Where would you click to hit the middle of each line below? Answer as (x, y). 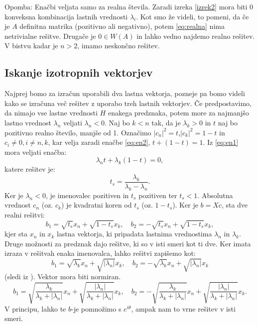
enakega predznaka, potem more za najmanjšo (178, 113)
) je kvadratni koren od (96, 205)
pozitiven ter (158, 195)
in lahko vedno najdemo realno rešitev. (196, 36)
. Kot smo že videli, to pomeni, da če (193, 16)
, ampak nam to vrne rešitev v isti (183, 308)
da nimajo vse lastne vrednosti (51, 113)
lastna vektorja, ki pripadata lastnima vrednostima (134, 234)
